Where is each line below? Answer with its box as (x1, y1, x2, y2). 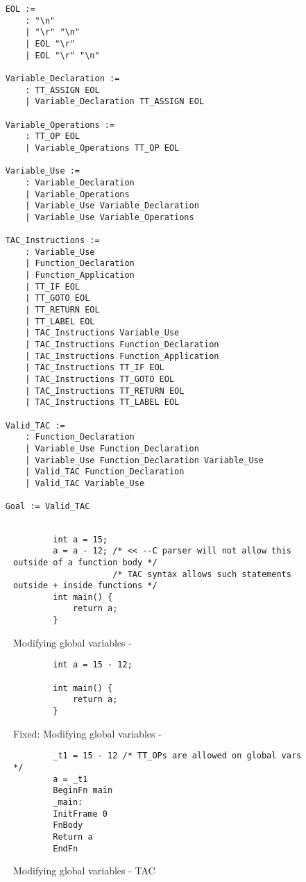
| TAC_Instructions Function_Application (25, 351, 219, 361)
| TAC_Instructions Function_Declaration (25, 340, 219, 350)
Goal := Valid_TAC (5, 501, 90, 512)
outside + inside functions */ (13, 581, 158, 591)
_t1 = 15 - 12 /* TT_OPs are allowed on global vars (53, 751, 302, 761)
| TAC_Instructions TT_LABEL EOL (25, 397, 180, 408)
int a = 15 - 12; (53, 660, 133, 670)
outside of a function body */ (13, 557, 158, 567)
